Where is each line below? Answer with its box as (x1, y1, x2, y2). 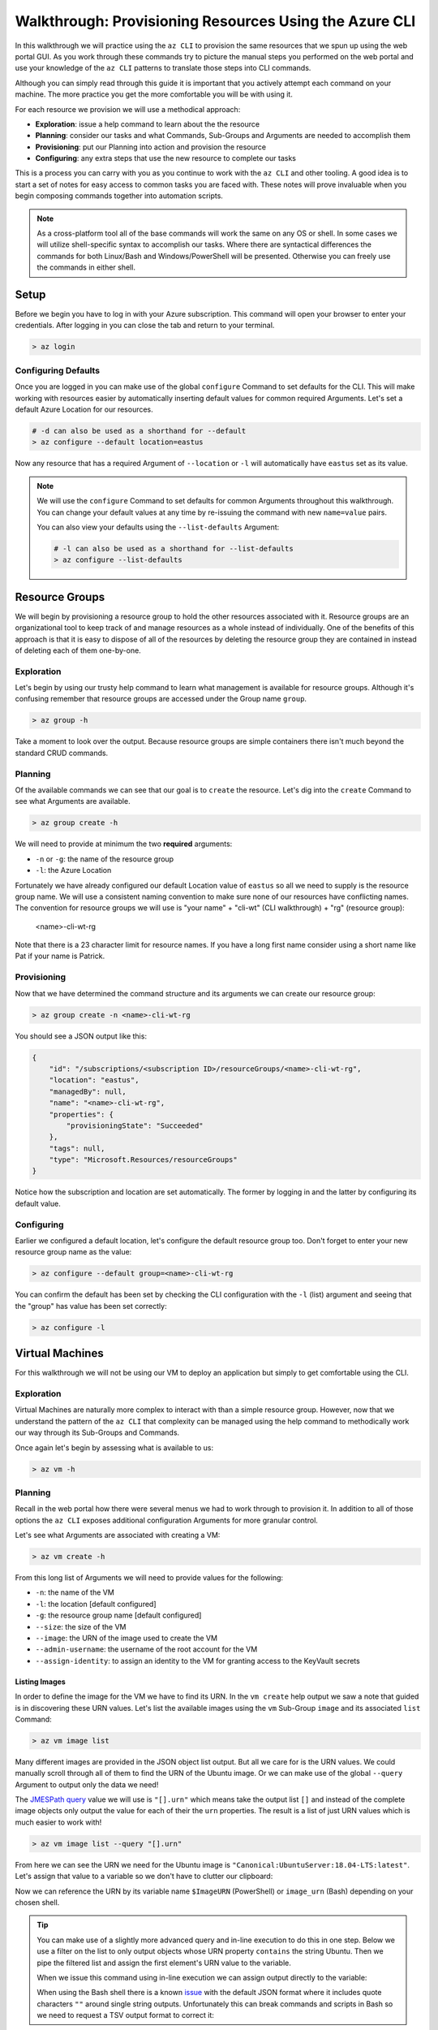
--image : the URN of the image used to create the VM (35, 1633, 218, 1643)
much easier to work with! (15, 1817, 102, 1827)
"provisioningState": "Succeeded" (66, 1121, 204, 1130)
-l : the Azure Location (35, 866, 112, 875)
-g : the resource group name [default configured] (35, 1610, 202, 1620)
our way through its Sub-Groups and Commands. (15, 1427, 180, 1437)
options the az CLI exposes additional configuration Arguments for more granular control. (15, 1515, 318, 1525)
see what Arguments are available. (15, 797, 131, 806)
